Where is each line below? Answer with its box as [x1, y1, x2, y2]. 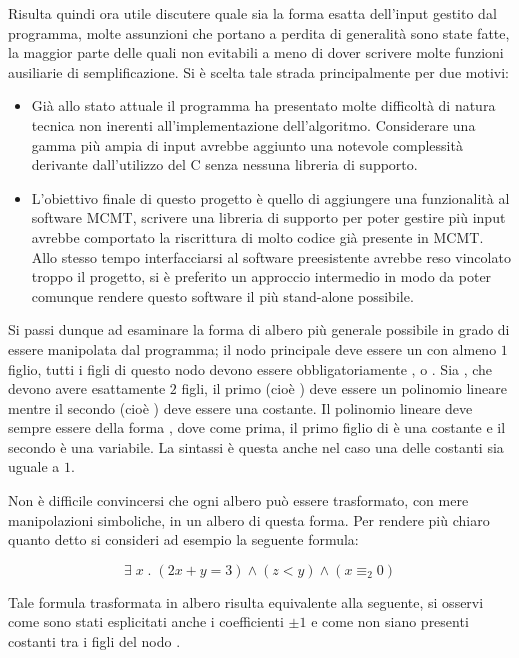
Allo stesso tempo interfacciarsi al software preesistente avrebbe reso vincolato [31, 246, 511, 267]
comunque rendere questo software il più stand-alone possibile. [31, 285, 414, 306]
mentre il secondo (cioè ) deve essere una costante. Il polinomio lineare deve [8, 397, 473, 418]
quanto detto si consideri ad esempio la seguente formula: [8, 529, 359, 550]
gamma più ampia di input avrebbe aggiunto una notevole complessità [31, 134, 463, 155]
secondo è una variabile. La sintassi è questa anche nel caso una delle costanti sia [8, 436, 504, 457]
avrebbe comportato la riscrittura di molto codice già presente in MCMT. [31, 226, 484, 247]
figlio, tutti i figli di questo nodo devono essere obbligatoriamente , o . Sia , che [8, 358, 493, 379]
